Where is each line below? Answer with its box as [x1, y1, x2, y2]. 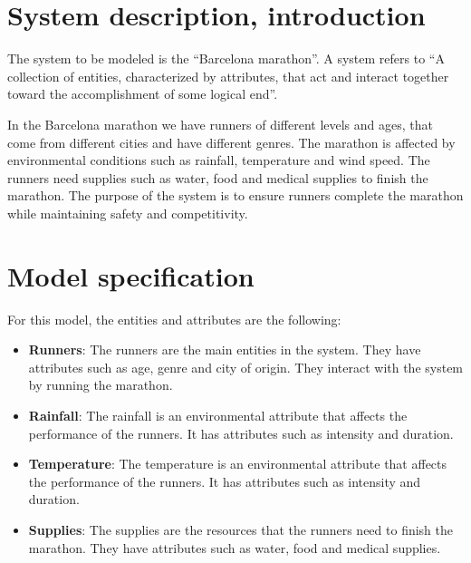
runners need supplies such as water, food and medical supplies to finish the [7, 168, 428, 187]
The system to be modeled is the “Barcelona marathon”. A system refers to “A [7, 49, 445, 68]
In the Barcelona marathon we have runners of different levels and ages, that [7, 114, 433, 133]
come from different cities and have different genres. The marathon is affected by [7, 132, 456, 151]
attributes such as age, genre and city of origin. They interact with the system [28, 357, 464, 376]
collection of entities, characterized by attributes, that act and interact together [7, 66, 449, 85]
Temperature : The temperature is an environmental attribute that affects [28, 454, 447, 473]
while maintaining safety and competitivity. [7, 203, 248, 222]
